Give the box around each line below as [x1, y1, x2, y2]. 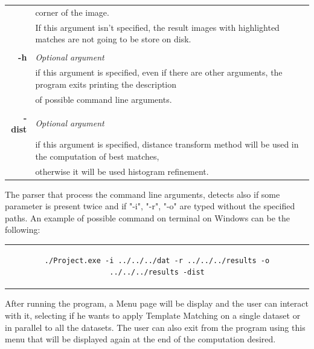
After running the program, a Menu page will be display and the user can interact [5, 297, 309, 310]
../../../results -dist [109, 268, 205, 277]
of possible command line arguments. [35, 93, 172, 105]
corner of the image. [35, 5, 109, 18]
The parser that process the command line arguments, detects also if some [5, 188, 280, 200]
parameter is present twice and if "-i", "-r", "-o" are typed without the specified [5, 200, 295, 212]
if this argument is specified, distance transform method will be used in [35, 138, 299, 151]
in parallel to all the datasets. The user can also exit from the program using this [5, 321, 306, 333]
